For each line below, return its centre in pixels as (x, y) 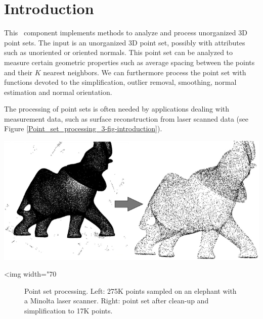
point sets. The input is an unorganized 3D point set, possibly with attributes (125, 42)
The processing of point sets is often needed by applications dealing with (117, 109)
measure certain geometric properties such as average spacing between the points (129, 62)
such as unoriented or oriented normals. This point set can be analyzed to (119, 52)
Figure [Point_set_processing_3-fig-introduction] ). (83, 128)
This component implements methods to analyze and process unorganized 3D (126, 33)
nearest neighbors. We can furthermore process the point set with (145, 72)
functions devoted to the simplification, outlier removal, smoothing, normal (120, 82)
